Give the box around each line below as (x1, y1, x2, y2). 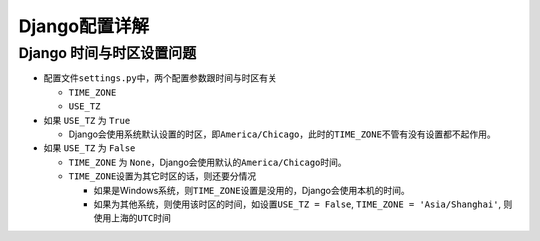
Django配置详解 (18, 15, 150, 37)
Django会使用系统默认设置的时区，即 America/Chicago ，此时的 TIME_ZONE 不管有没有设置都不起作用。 (68, 128, 496, 140)
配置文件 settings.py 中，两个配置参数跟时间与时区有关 (43, 72, 277, 84)
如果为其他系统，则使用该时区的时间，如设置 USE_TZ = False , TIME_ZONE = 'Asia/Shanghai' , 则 (93, 198, 513, 210)
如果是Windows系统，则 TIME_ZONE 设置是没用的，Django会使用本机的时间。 (93, 184, 410, 196)
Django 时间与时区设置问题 (18, 44, 197, 62)
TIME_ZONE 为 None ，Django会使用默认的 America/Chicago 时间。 (68, 156, 347, 168)
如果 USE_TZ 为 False (43, 142, 136, 154)
